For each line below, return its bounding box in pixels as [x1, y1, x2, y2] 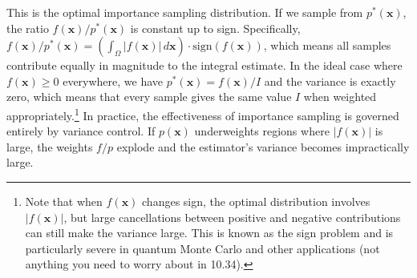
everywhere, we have [63, 72, 164, 89]
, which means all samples [263, 37, 391, 54]
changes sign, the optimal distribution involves [142, 193, 370, 209]
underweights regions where [194, 123, 330, 139]
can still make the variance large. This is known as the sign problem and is [25, 224, 394, 241]
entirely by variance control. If [6, 123, 156, 139]
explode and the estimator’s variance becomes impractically [116, 138, 410, 155]
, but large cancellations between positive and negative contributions [63, 208, 401, 225]
